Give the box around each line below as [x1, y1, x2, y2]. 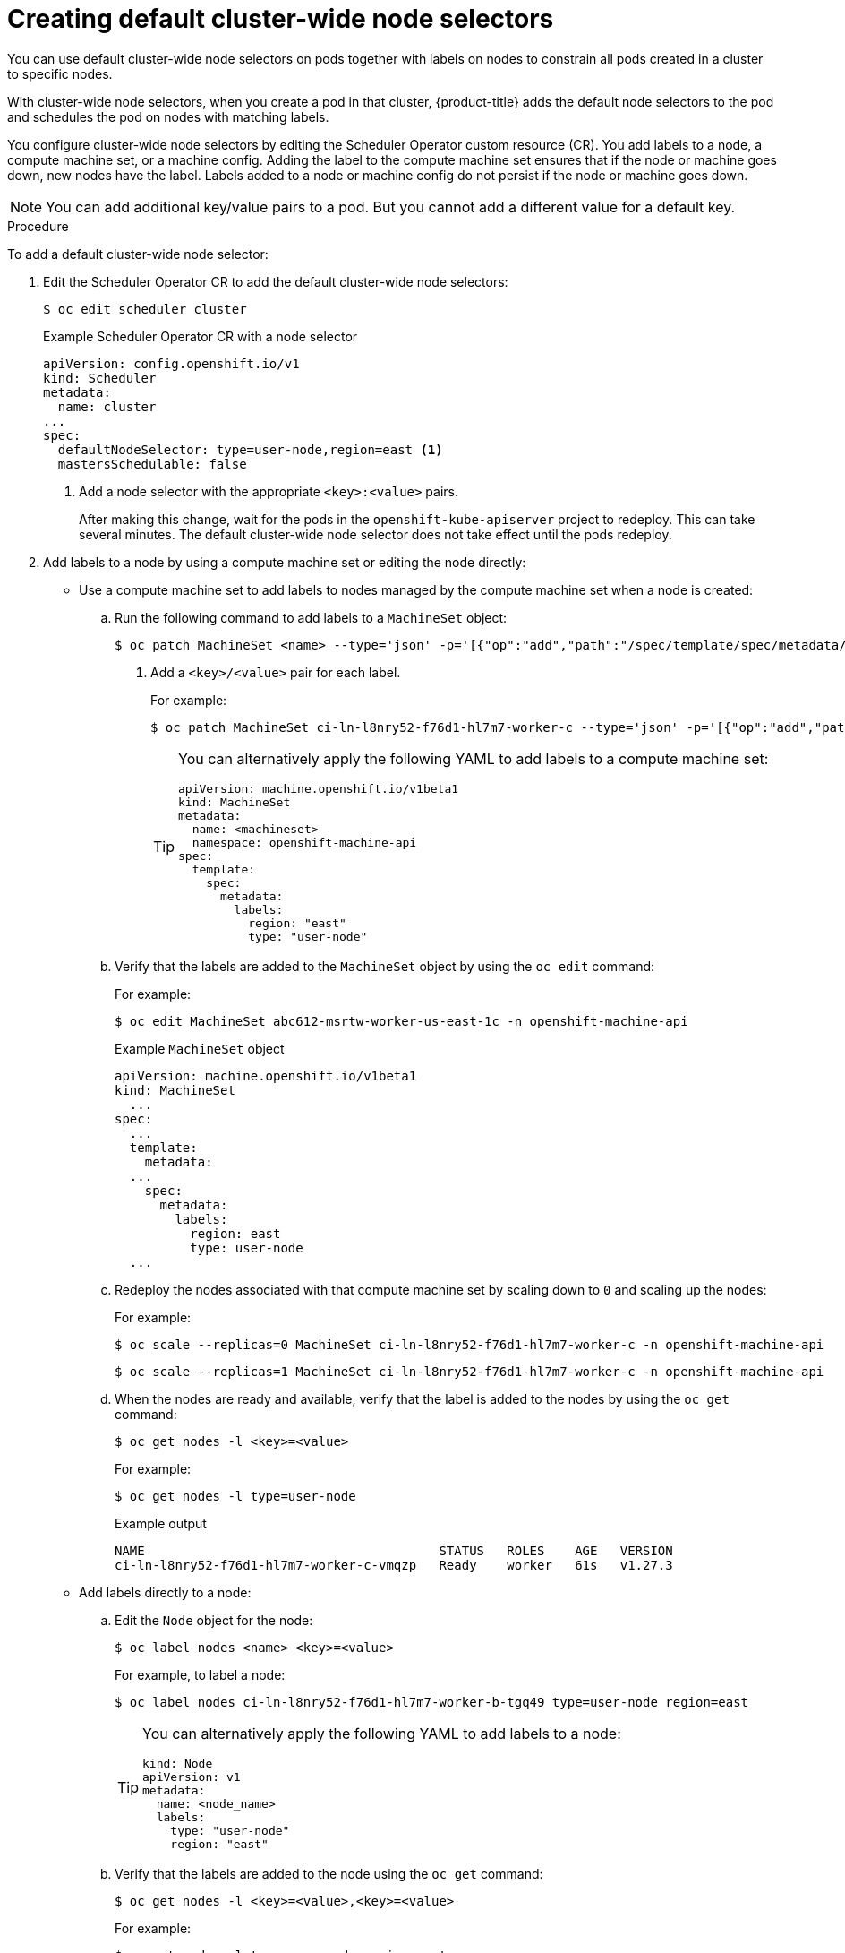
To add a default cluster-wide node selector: [7, 245, 269, 262]
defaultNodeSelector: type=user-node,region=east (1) [57, 442, 443, 457]
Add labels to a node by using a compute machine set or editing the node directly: [43, 554, 526, 570]
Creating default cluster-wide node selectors [7, 4, 554, 34]
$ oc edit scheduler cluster [43, 301, 247, 316]
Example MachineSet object [115, 1040, 285, 1056]
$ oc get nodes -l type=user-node [115, 1488, 356, 1503]
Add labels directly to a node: [79, 1584, 252, 1600]
